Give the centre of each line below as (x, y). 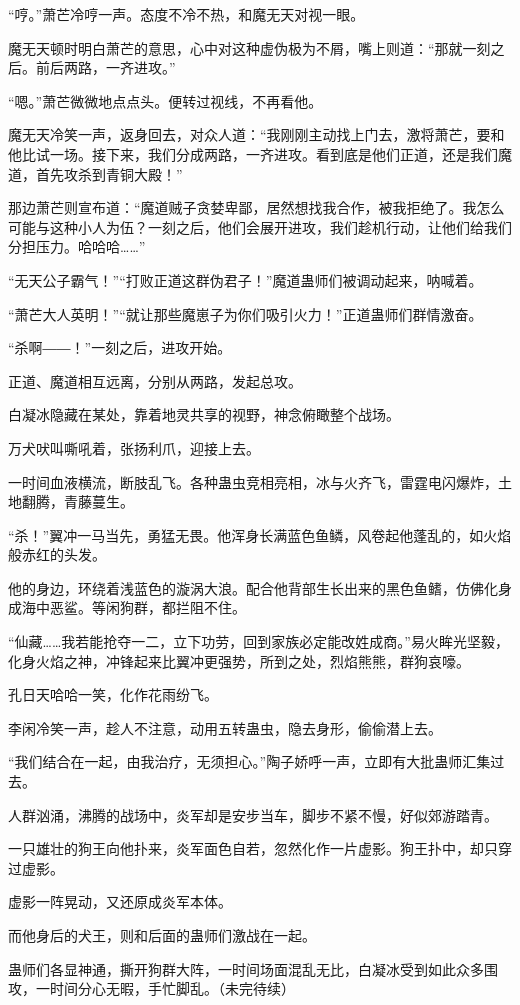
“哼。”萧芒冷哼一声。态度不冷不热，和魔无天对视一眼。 (186, 14)
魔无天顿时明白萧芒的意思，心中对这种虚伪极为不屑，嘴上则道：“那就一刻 (249, 47)
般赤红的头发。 (57, 554)
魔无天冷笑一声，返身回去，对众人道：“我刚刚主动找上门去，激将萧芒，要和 (256, 134)
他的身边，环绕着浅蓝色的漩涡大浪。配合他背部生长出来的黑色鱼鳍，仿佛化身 (260, 587)
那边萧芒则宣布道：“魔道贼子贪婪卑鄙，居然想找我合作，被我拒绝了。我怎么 (256, 207)
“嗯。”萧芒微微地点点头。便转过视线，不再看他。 (165, 100)
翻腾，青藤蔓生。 (77, 501)
